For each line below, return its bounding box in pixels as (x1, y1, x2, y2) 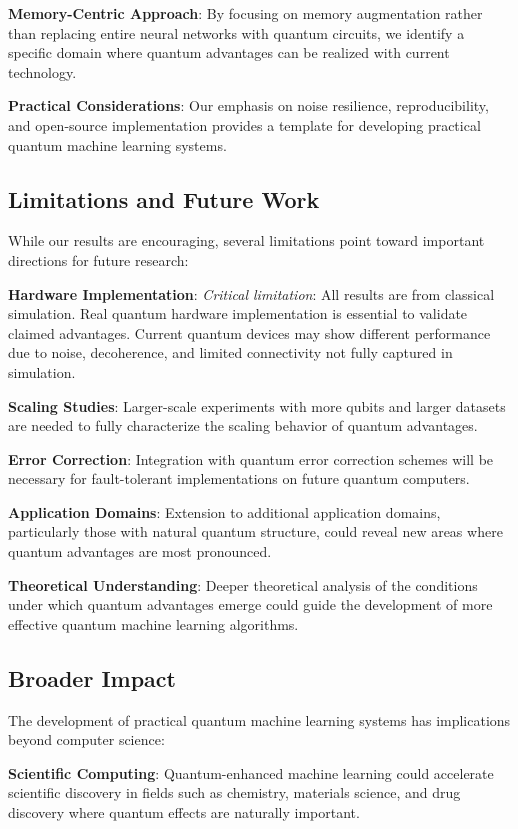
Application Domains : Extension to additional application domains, (8, 501, 441, 522)
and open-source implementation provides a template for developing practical (8, 114, 481, 135)
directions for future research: (8, 249, 189, 270)
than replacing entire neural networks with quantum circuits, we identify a (8, 22, 465, 43)
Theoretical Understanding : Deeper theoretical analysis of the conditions (8, 574, 478, 595)
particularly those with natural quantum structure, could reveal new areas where (8, 521, 503, 542)
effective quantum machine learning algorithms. (8, 613, 299, 634)
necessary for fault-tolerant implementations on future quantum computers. (8, 468, 470, 489)
